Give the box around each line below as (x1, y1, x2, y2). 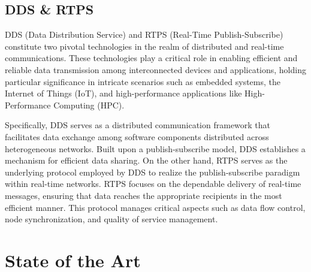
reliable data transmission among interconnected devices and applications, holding (5, 63, 306, 75)
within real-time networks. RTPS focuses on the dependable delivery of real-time (5, 177, 301, 190)
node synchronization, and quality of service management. (5, 213, 218, 225)
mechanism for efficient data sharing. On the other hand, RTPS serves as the (5, 154, 288, 167)
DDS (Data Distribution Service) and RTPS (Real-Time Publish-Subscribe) (5, 28, 283, 41)
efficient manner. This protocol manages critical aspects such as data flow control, (5, 201, 306, 213)
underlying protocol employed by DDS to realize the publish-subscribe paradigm (5, 165, 300, 178)
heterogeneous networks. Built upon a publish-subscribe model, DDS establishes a (5, 142, 306, 155)
